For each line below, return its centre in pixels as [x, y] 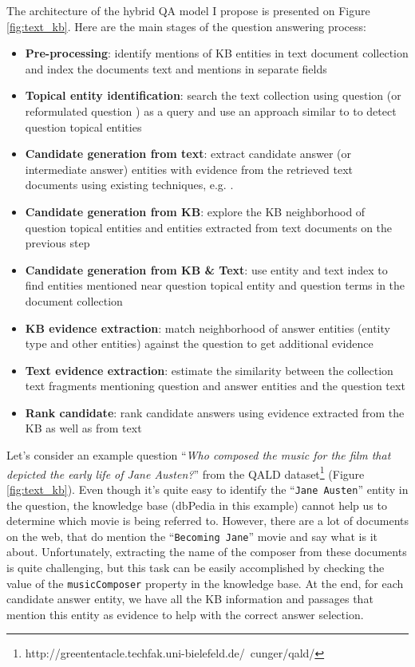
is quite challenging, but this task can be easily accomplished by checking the [196, 567]
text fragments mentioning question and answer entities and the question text [215, 386]
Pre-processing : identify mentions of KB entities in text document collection [217, 53]
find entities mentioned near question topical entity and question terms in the [215, 285]
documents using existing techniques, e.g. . [129, 185]
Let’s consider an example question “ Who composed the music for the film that [199, 455]
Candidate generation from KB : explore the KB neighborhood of [195, 211]
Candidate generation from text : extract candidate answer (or [188, 154]
